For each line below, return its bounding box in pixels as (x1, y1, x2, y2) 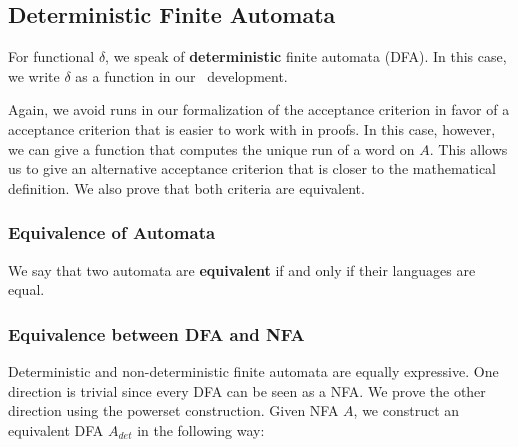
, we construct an (353, 400, 460, 421)
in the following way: (137, 419, 265, 440)
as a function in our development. (75, 65, 288, 86)
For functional (8, 46, 95, 67)
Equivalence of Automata (8, 220, 216, 245)
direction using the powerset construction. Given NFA (8, 400, 339, 421)
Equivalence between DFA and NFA (8, 321, 305, 346)
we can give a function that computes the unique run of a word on (8, 138, 415, 159)
